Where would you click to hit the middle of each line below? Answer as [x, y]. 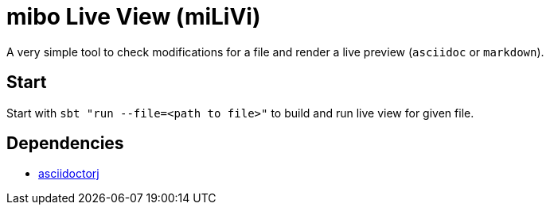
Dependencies [65, 144]
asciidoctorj [69, 174]
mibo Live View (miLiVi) [134, 17]
